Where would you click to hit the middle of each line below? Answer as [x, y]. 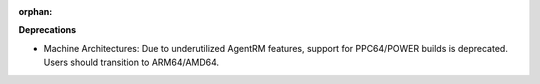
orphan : [35, 11]
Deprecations [47, 30]
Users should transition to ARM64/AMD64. [131, 62]
